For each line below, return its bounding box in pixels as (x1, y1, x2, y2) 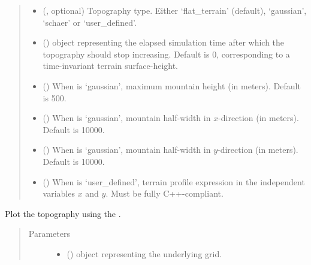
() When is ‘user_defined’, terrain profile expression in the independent (43, 175, 305, 188)
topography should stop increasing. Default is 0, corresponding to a (43, 47, 290, 60)
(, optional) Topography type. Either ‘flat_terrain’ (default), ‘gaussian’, (43, 4, 307, 16)
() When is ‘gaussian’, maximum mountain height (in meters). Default (43, 79, 301, 92)
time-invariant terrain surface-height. (43, 59, 179, 72)
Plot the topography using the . (5, 207, 121, 219)
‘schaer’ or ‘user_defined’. (43, 16, 137, 28)
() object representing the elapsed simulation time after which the (43, 36, 285, 49)
